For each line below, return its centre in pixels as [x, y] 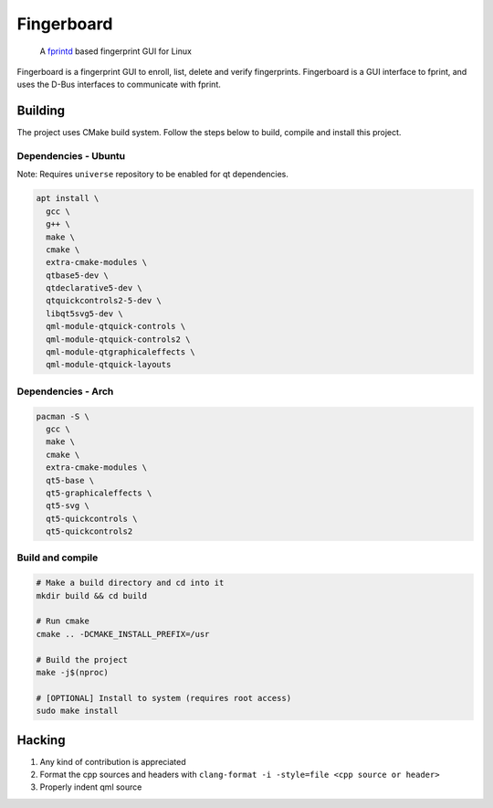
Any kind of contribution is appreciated [113, 761]
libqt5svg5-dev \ [84, 314]
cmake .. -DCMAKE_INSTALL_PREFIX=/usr [123, 634]
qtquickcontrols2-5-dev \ [104, 301]
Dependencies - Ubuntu [71, 156]
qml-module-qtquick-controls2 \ [118, 339]
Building [41, 111]
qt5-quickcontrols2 [89, 532]
